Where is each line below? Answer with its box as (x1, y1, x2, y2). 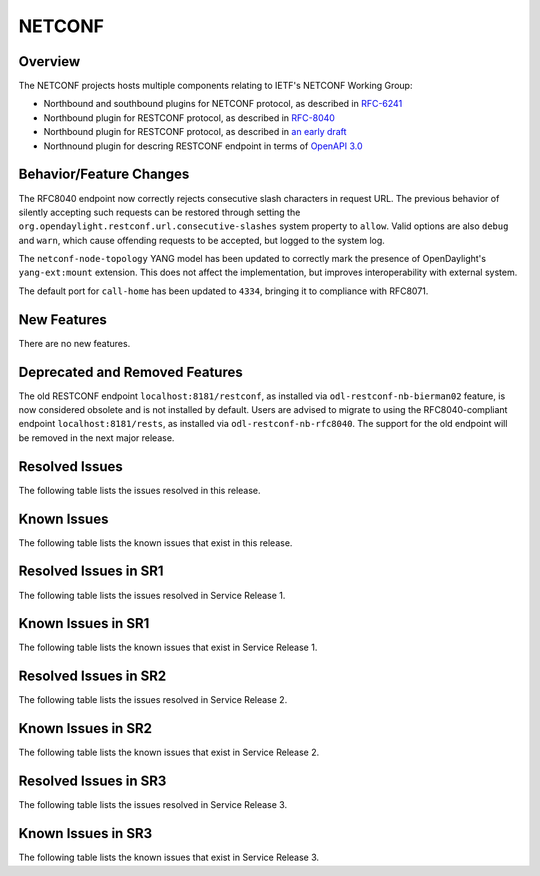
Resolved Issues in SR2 (18, 668, 167, 685)
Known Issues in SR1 (18, 615, 150, 632)
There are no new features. (18, 337, 131, 349)
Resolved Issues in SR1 (18, 563, 164, 580)
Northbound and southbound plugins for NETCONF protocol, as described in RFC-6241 (43, 98, 403, 110)
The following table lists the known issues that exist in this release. (18, 536, 293, 549)
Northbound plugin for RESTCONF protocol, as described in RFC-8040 (43, 111, 335, 124)
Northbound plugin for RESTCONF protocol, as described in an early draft (43, 126, 347, 138)
